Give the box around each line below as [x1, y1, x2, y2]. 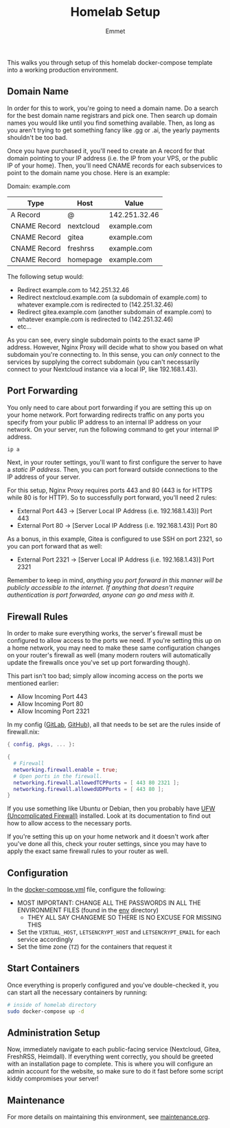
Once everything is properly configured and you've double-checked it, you [7, 981, 219, 989]
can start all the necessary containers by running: [7, 988, 148, 996]
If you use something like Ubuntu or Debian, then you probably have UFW [7, 804, 216, 813]
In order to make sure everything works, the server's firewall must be [7, 629, 203, 637]
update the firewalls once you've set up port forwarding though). [7, 659, 190, 667]
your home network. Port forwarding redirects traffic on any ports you [7, 411, 205, 419]
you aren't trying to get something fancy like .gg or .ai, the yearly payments [7, 125, 220, 134]
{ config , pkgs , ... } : [7, 741, 76, 748]
